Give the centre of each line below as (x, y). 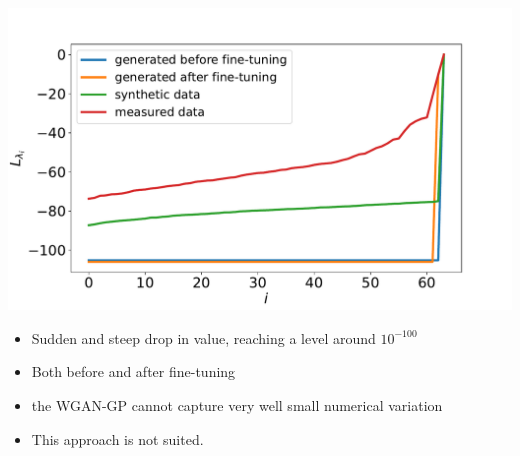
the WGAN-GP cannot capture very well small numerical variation (237, 404)
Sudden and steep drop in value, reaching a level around (203, 337)
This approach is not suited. (117, 438)
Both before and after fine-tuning (133, 371)
